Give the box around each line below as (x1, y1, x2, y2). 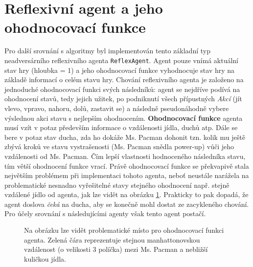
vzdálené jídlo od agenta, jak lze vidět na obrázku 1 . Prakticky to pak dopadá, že (4, 189, 249, 200)
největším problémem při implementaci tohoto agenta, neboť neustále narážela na (4, 170, 249, 180)
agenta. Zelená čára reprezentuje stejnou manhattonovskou (24, 234, 200, 245)
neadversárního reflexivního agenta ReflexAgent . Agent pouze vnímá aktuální (4, 55, 238, 65)
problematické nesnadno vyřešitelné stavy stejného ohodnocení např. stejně (4, 179, 230, 190)
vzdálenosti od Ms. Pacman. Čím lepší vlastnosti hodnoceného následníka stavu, (4, 151, 246, 161)
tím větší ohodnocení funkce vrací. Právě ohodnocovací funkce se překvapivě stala (4, 160, 249, 171)
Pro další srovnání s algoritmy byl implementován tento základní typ (4, 45, 210, 56)
